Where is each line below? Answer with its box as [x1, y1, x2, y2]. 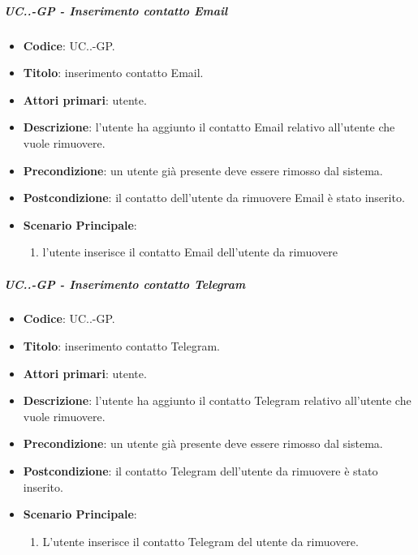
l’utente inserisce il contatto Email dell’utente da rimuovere [42, 243, 338, 260]
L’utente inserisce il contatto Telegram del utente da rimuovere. [42, 532, 359, 549]
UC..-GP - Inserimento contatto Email [4, 2, 228, 19]
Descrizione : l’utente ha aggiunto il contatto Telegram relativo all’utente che [23, 392, 412, 409]
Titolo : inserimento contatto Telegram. [23, 338, 220, 355]
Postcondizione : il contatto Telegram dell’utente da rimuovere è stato [23, 462, 378, 480]
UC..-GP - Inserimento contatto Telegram [4, 275, 246, 292]
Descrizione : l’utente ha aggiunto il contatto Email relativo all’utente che [23, 118, 395, 136]
